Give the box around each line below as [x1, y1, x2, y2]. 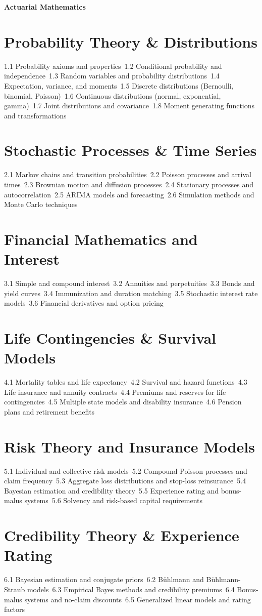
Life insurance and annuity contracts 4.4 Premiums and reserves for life [4, 386, 226, 397]
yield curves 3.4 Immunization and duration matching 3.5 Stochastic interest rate [4, 288, 258, 298]
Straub [4, 584, 25, 594]
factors [4, 604, 25, 614]
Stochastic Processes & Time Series [4, 140, 257, 160]
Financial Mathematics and [4, 228, 198, 249]
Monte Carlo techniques [4, 199, 78, 210]
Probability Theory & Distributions [4, 31, 257, 52]
